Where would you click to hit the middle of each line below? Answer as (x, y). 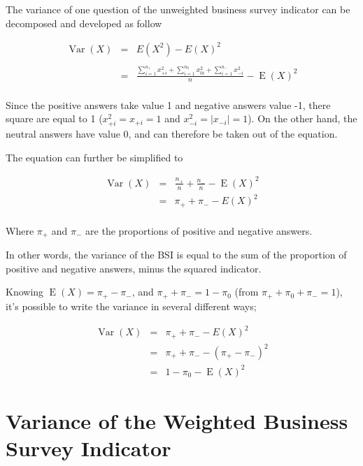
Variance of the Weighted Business (177, 420)
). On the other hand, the (302, 118)
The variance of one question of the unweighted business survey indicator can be (178, 9)
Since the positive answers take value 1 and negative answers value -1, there (168, 104)
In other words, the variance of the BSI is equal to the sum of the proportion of (176, 255)
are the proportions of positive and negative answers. (199, 230)
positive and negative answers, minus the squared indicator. (134, 268)
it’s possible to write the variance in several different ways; (131, 306)
